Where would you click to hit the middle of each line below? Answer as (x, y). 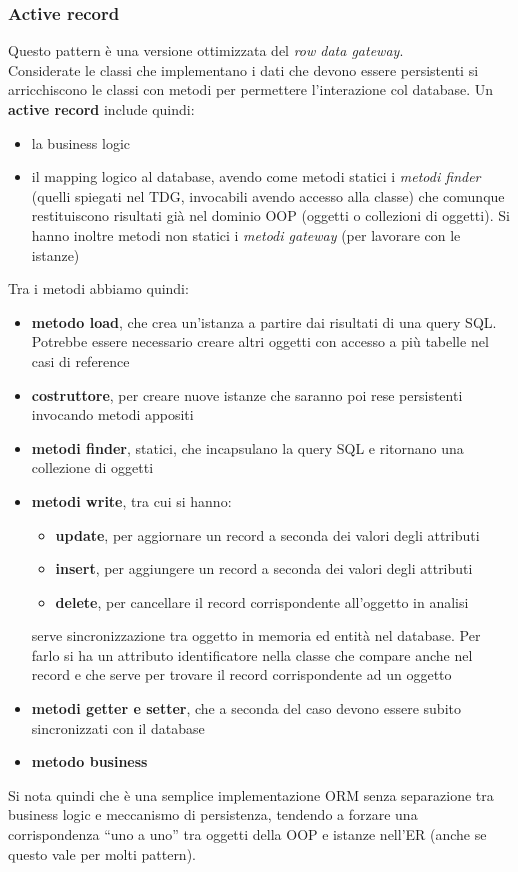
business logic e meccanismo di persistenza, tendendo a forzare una (213, 814)
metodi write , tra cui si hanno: (131, 500)
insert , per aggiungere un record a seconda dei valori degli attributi (264, 568)
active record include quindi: (101, 109)
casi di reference (80, 360)
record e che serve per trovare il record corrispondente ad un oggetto (241, 674)
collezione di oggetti (92, 467)
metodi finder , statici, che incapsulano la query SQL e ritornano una (247, 447)
